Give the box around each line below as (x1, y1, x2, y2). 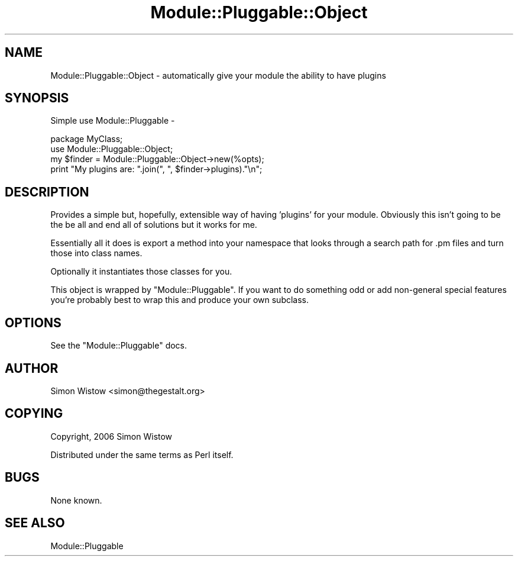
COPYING (5, 406, 63, 421)
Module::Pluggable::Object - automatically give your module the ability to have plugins (50, 70, 386, 80)
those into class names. (50, 248, 143, 259)
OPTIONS (5, 315, 61, 330)
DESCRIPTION (5, 184, 89, 199)
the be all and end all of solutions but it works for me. (50, 220, 257, 230)
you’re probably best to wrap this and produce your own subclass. (50, 295, 309, 305)
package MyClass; (50, 134, 123, 144)
